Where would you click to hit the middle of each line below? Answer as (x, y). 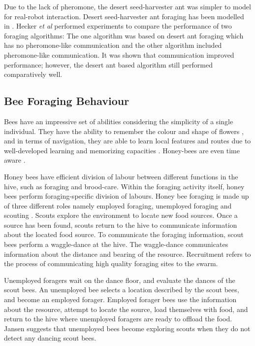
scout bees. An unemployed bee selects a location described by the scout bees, (122, 290)
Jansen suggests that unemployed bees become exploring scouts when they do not (127, 328)
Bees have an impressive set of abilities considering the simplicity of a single (119, 121)
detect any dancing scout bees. (50, 338)
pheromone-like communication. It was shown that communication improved (119, 54)
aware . (15, 160)
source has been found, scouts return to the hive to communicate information (121, 225)
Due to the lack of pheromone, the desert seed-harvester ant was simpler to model (127, 6)
